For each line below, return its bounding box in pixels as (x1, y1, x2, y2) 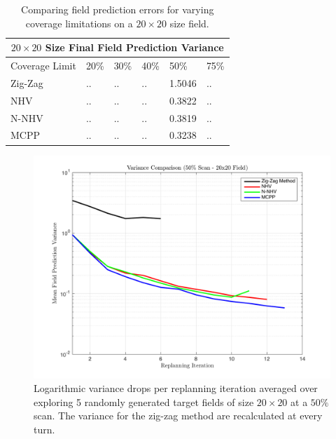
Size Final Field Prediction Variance (45, 40, 224, 55)
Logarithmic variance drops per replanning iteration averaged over (34, 381, 318, 396)
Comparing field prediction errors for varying (21, 2, 214, 16)
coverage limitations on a (25, 15, 133, 30)
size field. (169, 15, 209, 30)
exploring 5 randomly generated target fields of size (34, 394, 254, 409)
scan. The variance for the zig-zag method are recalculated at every (34, 408, 323, 423)
